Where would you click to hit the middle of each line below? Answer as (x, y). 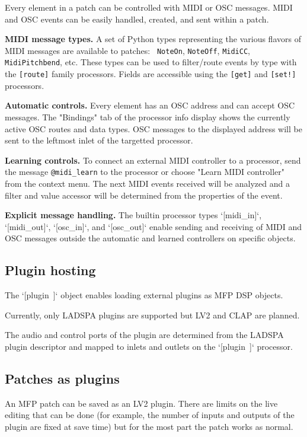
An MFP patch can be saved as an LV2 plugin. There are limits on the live (141, 403)
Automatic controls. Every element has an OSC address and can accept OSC (150, 105)
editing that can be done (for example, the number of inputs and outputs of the (150, 415)
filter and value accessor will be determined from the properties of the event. (144, 195)
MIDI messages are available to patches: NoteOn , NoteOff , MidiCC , (127, 50)
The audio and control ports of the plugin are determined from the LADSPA (144, 335)
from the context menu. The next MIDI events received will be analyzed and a (147, 183)
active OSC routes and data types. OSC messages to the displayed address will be (153, 128)
